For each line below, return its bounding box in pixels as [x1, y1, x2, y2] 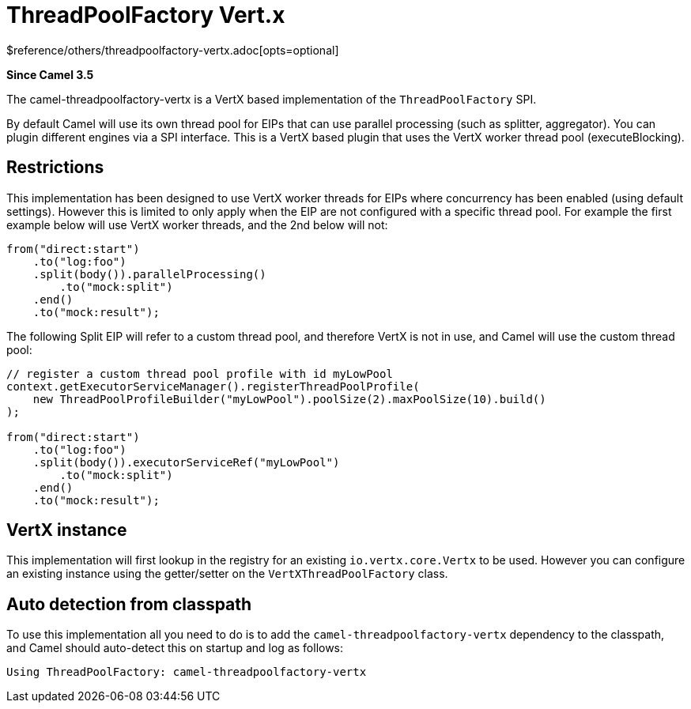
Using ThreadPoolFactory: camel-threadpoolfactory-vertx [6, 666, 367, 679]
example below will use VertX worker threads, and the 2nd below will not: [6, 217, 388, 232]
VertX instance [6, 520, 127, 541]
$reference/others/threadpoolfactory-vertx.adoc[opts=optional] [6, 43, 339, 57]
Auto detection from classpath [6, 594, 252, 614]
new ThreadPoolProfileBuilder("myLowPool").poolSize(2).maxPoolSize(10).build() [32, 392, 546, 405]
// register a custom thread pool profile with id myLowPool [6, 367, 393, 380]
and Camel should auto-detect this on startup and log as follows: [6, 641, 344, 655]
